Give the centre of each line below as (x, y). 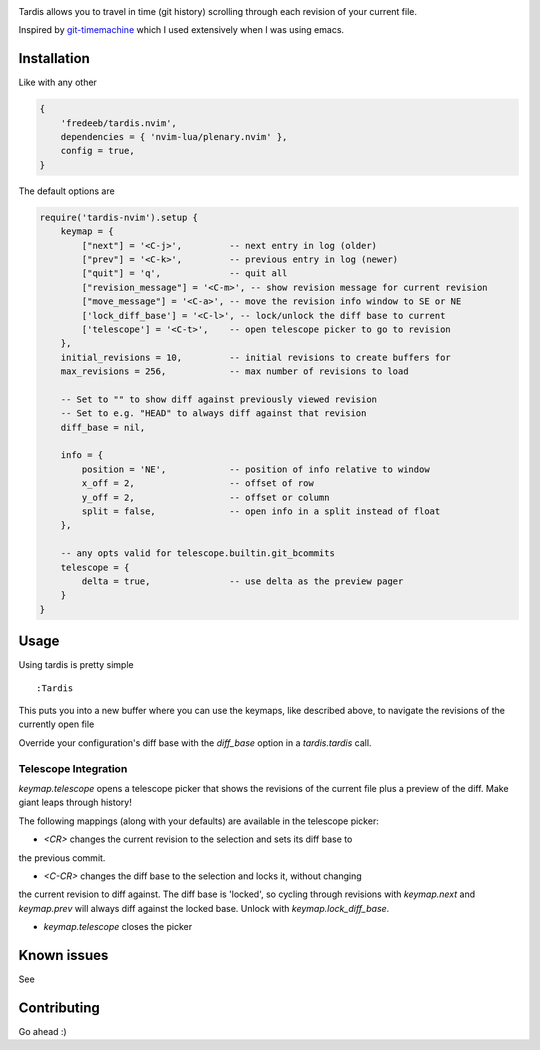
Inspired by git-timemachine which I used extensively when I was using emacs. (181, 30)
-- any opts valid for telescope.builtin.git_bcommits (197, 553)
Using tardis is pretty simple (76, 665)
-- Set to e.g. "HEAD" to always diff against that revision (213, 413)
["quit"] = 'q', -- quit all (184, 273)
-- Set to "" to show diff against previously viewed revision (219, 399)
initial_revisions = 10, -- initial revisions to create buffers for (256, 357)
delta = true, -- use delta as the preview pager (242, 581)
